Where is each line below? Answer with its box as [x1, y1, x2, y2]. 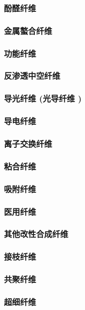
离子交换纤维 [4, 137, 53, 149]
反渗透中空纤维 [4, 69, 60, 82]
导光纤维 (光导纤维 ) [4, 92, 82, 104]
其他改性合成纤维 [4, 228, 68, 240]
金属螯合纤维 [4, 24, 53, 36]
